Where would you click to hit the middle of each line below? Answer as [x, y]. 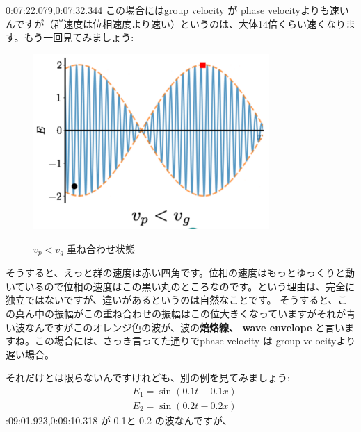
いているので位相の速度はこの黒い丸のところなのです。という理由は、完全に [180, 286]
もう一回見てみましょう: [79, 37]
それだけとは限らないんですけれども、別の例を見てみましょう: [148, 377]
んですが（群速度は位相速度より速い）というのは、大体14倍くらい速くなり [176, 23]
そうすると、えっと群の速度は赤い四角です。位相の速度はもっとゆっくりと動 [180, 273]
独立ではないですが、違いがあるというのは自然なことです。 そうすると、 [172, 300]
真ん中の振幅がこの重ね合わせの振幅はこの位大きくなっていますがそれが [180, 313]
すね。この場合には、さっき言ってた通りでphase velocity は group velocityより [181, 341]
